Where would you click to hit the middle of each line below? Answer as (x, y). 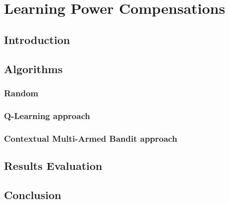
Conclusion (33, 194)
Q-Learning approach (47, 115)
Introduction (37, 39)
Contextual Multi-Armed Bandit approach (91, 138)
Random (21, 93)
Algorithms (33, 68)
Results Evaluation (53, 165)
